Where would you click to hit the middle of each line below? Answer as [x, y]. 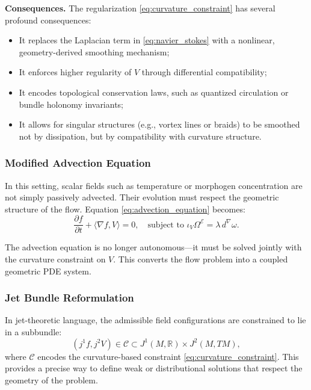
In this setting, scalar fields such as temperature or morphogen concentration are [154, 185]
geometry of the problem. [51, 379]
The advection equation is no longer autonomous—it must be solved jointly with [153, 247]
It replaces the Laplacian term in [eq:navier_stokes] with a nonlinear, [147, 40]
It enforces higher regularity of [75, 72]
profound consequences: [48, 20]
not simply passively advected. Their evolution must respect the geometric [142, 197]
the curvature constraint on [55, 259]
